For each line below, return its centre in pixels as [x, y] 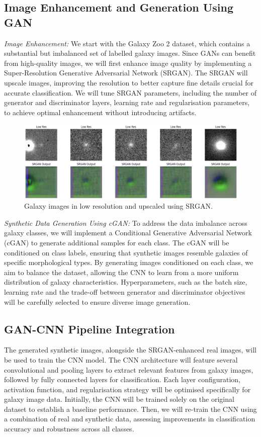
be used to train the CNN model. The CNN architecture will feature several [121, 359]
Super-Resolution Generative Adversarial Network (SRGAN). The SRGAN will [126, 73]
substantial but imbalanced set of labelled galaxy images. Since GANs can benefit [130, 53]
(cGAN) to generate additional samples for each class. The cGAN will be [117, 242]
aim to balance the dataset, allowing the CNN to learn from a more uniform [121, 272]
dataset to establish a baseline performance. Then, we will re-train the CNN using [130, 409]
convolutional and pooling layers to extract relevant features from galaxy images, [129, 369]
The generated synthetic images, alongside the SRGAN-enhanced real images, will [130, 350]
